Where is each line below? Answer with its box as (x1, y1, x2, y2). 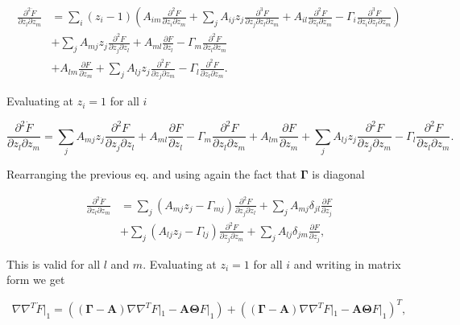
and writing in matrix (293, 255, 401, 272)
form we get (6, 271, 65, 288)
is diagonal (312, 166, 365, 183)
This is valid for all (6, 255, 101, 272)
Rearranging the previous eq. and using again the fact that (6, 166, 297, 183)
